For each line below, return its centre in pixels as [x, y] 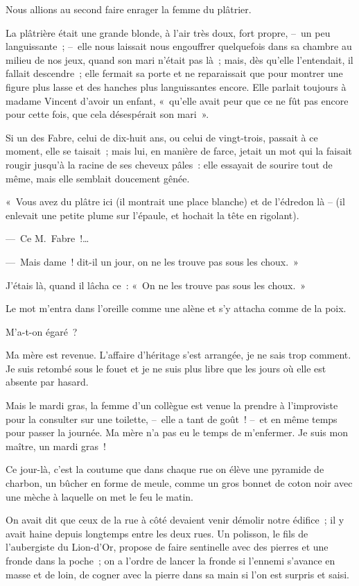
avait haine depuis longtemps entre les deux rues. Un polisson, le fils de [157, 533]
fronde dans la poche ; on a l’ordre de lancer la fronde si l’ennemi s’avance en [170, 560]
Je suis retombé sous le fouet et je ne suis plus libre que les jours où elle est [166, 368]
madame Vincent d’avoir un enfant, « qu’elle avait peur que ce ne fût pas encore [177, 100]
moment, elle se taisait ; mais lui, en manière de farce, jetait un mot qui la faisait [179, 151]
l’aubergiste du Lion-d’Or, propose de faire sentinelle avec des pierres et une [167, 547]
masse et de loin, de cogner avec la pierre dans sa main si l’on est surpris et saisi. [177, 574]
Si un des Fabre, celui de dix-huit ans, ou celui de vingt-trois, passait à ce [162, 137]
